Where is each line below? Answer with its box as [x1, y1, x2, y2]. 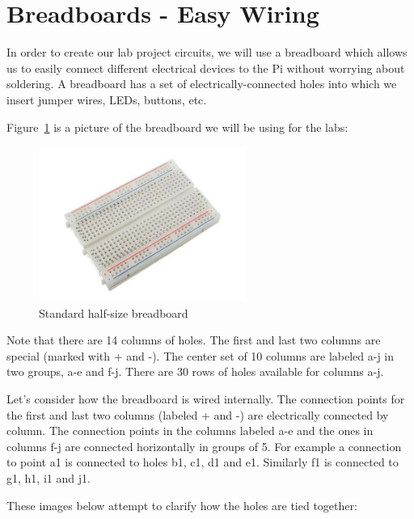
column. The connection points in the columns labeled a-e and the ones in [6, 422, 374, 439]
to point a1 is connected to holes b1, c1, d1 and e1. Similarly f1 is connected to [6, 454, 399, 470]
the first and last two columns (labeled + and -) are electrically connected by [6, 406, 389, 423]
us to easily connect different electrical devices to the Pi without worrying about [6, 59, 405, 76]
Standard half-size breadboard [39, 304, 188, 321]
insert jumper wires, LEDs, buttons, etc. [6, 91, 207, 108]
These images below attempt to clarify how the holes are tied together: [6, 496, 357, 513]
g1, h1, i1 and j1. [6, 470, 91, 487]
